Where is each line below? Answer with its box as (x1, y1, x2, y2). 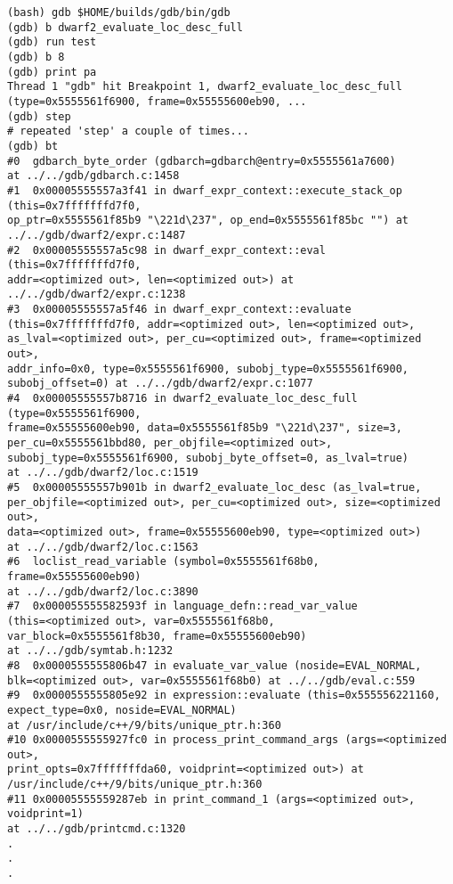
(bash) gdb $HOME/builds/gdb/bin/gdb (7, 6, 231, 19)
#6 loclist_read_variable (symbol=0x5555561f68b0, (7, 555, 320, 569)
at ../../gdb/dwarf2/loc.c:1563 (7, 540, 198, 553)
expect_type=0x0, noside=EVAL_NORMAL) (7, 703, 237, 716)
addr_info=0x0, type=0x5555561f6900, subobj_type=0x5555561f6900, (7, 362, 409, 375)
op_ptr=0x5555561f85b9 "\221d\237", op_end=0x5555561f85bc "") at (7, 214, 409, 227)
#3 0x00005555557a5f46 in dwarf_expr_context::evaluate (7, 303, 352, 316)
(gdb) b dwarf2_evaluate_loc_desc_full (7, 20, 243, 34)
